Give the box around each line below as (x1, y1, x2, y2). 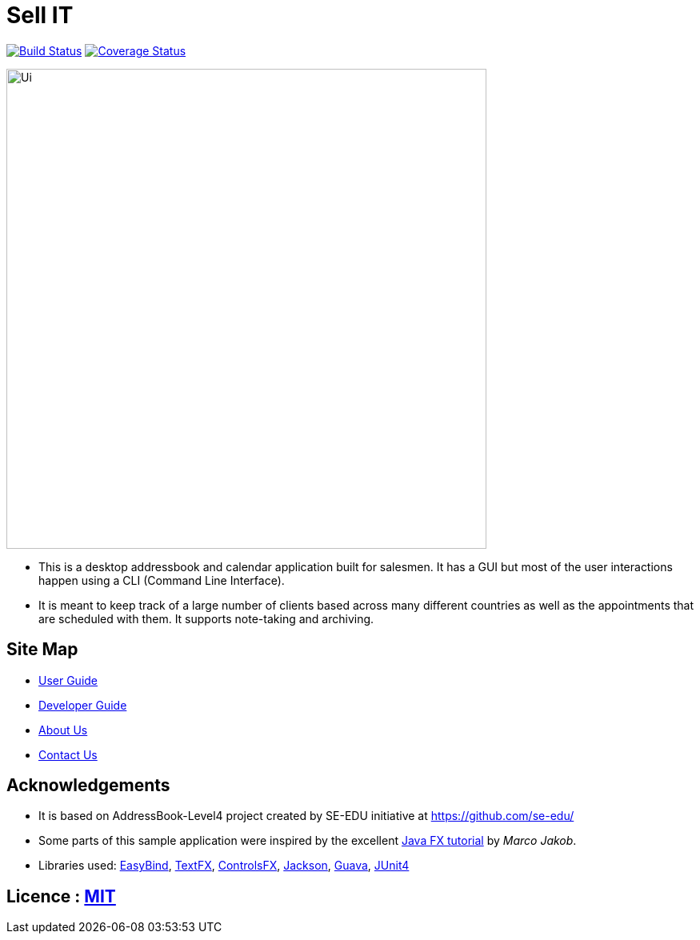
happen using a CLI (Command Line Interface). (38, 573, 285, 587)
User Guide (38, 673, 98, 687)
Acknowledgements (6, 775, 170, 796)
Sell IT (6, 2, 74, 29)
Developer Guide (38, 698, 127, 712)
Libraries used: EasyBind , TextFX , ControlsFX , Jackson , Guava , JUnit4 (38, 858, 410, 873)
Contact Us (38, 747, 98, 762)
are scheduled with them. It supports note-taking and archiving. (38, 611, 374, 626)
